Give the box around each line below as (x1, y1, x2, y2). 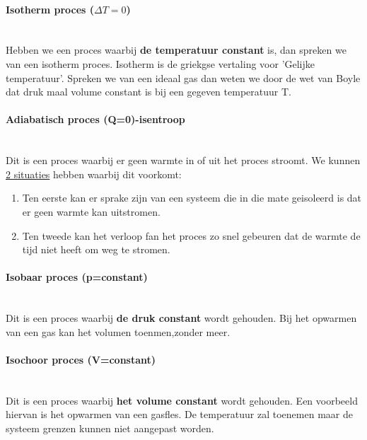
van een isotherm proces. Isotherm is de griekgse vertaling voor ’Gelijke (6, 56, 315, 71)
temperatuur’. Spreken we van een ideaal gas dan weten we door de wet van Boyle (6, 70, 361, 85)
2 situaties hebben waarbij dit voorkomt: (6, 166, 182, 181)
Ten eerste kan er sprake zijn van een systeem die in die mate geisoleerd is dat (22, 190, 362, 205)
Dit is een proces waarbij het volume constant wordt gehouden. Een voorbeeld (6, 393, 358, 407)
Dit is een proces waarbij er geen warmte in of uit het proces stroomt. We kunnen (6, 153, 361, 168)
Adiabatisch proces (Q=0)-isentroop (6, 112, 185, 127)
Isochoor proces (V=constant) (6, 352, 156, 366)
